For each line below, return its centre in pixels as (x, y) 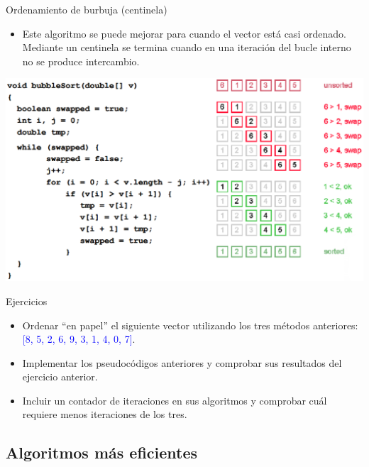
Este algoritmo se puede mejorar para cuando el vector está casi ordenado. (184, 33)
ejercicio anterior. (60, 377)
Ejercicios (27, 301)
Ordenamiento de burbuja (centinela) (87, 9)
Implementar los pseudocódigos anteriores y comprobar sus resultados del (182, 362)
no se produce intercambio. (81, 61)
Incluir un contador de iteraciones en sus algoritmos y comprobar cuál (175, 400)
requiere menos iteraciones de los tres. (105, 414)
